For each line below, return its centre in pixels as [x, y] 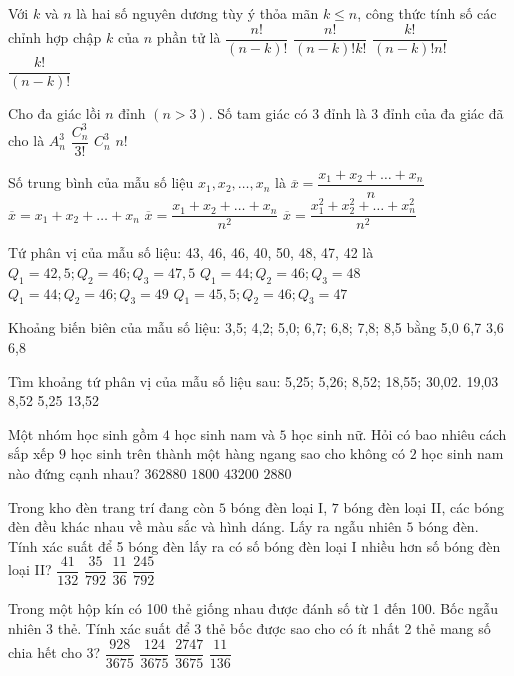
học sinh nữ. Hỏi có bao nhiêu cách [399, 433]
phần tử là [188, 37]
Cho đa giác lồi [54, 112]
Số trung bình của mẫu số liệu [101, 182]
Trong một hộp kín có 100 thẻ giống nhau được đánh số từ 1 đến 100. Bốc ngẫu [253, 608]
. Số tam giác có [258, 112]
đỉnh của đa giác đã [443, 112]
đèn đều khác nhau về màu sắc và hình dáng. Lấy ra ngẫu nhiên [205, 526]
